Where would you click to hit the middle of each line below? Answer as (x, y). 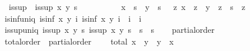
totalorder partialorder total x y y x (89, 41)
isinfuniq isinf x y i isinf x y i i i (73, 18)
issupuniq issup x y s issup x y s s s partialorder (109, 30)
